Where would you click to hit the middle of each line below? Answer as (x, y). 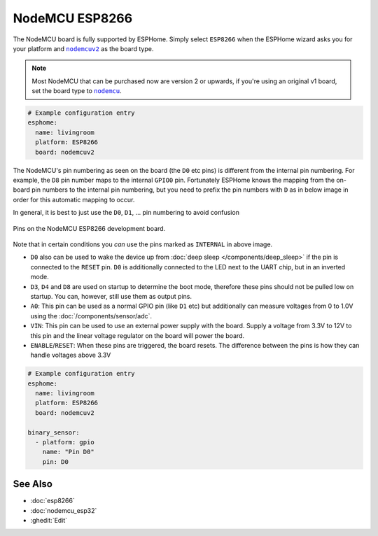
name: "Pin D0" (68, 452)
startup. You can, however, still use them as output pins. (111, 296)
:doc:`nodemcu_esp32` (64, 510)
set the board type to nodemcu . (77, 91)
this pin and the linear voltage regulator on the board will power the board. (138, 335)
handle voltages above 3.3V (71, 355)
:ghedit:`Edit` (49, 521)
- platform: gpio (65, 442)
